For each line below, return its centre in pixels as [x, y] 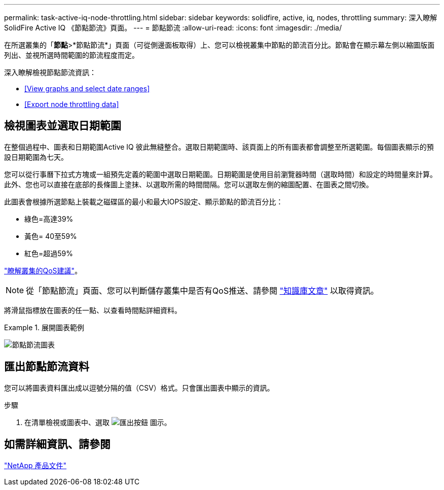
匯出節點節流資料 [47, 367]
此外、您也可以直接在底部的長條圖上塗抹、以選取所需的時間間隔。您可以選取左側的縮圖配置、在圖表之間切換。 [189, 184]
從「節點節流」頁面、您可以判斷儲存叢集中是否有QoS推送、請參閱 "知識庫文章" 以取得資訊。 [202, 290]
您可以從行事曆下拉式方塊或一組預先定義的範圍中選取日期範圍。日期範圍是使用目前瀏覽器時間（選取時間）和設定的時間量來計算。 [220, 174]
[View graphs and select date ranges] [87, 89]
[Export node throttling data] [72, 104]
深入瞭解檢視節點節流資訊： [50, 72]
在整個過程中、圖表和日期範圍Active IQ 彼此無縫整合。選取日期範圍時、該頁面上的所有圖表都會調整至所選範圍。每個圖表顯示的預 [219, 147]
